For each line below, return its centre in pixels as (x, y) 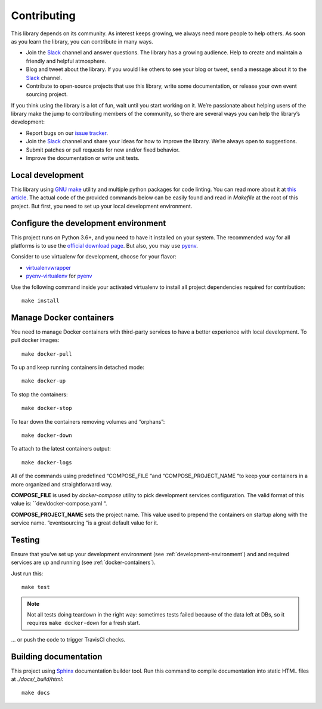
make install (41, 300)
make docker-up (44, 381)
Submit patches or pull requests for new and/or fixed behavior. (103, 150)
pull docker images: (35, 340)
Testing (25, 540)
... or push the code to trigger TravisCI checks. (68, 639)
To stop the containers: (39, 394)
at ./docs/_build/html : (37, 679)
